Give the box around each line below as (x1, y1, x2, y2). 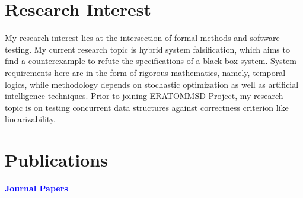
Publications (5, 148, 108, 172)
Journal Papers (5, 182, 68, 194)
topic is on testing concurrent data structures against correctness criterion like (5, 101, 289, 113)
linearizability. (5, 113, 56, 125)
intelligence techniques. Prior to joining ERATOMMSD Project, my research (5, 90, 283, 102)
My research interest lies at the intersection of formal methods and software (5, 31, 280, 44)
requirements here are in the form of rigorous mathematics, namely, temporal (5, 66, 286, 78)
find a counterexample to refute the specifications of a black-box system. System (5, 55, 296, 67)
